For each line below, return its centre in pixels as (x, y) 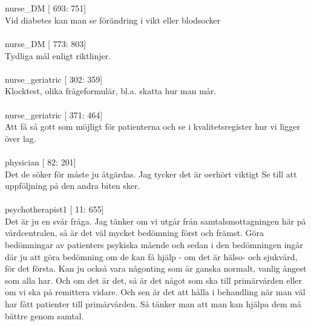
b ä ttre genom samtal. (44, 315)
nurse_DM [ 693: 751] (46, 8)
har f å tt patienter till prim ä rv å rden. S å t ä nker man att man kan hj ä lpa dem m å (153, 304)
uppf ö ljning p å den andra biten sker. (73, 186)
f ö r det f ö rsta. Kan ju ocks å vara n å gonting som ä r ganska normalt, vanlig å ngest (156, 268)
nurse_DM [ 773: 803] (46, 43)
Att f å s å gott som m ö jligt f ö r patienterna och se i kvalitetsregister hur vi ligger (152, 126)
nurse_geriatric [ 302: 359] (54, 79)
